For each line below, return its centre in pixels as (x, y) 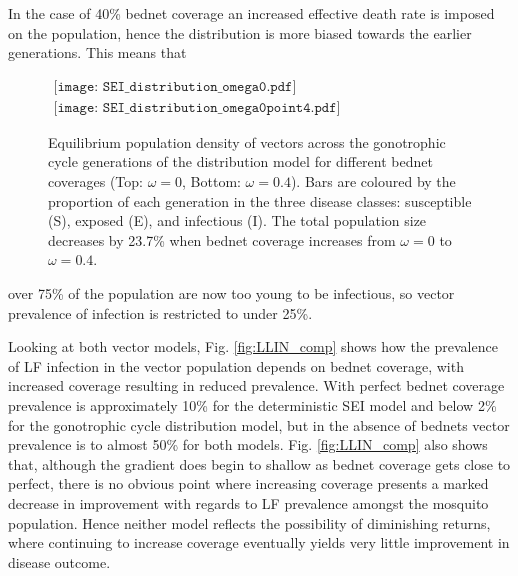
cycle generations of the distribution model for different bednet (240, 161)
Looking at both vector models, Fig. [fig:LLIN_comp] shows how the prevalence (253, 346)
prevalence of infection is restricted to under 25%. (160, 312)
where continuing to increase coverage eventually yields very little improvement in (259, 542)
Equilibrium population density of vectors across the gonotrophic (247, 141)
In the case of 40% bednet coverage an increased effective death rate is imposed (251, 13)
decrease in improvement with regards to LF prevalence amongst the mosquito (248, 502)
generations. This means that (97, 52)
